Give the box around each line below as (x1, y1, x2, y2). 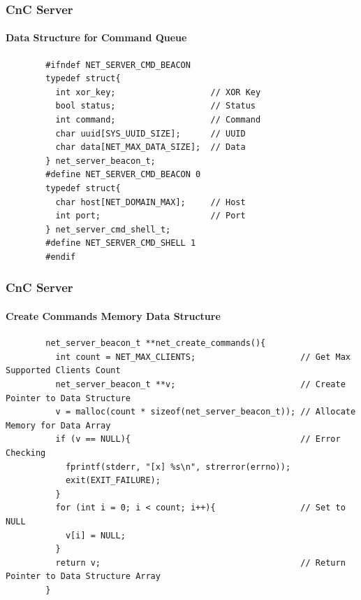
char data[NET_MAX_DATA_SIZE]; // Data (55, 142, 246, 153)
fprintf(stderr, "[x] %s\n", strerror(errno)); (65, 461, 291, 472)
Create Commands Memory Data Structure (6, 308, 221, 323)
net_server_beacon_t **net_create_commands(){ (45, 338, 266, 349)
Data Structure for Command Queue (6, 30, 187, 45)
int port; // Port (55, 211, 246, 221)
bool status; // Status (55, 101, 256, 111)
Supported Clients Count (6, 365, 121, 376)
